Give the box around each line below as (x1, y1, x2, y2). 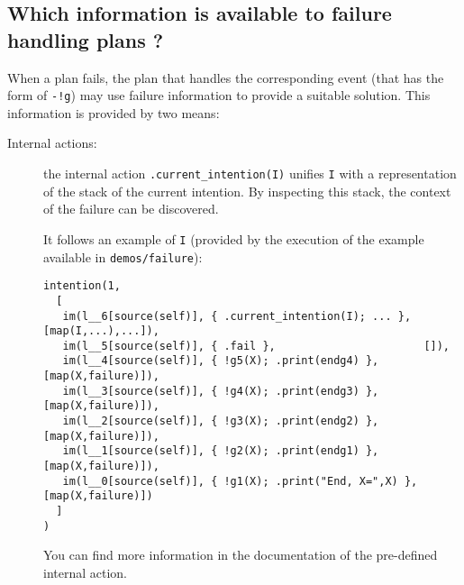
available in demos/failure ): (43, 247, 203, 266)
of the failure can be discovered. (43, 199, 219, 218)
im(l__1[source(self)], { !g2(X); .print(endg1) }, (62, 444, 379, 458)
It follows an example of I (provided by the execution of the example (43, 229, 424, 248)
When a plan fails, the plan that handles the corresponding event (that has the (7, 68, 444, 87)
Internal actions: (7, 133, 97, 152)
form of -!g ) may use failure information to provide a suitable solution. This (7, 86, 431, 105)
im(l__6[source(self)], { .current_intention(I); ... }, (62, 309, 412, 323)
